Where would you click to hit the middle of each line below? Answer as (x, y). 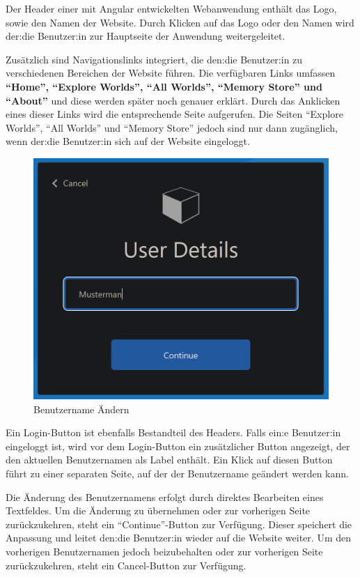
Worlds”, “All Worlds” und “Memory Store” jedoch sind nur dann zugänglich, (172, 127)
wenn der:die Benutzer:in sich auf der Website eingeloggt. (128, 141)
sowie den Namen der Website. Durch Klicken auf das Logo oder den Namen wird (180, 22)
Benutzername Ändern (81, 409)
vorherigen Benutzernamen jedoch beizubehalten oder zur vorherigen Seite (164, 551)
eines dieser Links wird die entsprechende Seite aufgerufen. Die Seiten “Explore (174, 114)
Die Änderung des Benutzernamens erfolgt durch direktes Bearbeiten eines (165, 497)
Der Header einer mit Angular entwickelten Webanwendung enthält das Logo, (171, 8)
